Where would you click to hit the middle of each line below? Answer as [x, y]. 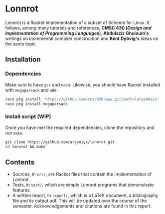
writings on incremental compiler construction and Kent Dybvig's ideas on [82, 38]
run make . [14, 132]
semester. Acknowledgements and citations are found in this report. [82, 206]
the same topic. [21, 43]
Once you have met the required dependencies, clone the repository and [80, 127]
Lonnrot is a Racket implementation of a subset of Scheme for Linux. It [78, 22]
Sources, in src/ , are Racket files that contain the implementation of [82, 174]
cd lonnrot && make [25, 146]
